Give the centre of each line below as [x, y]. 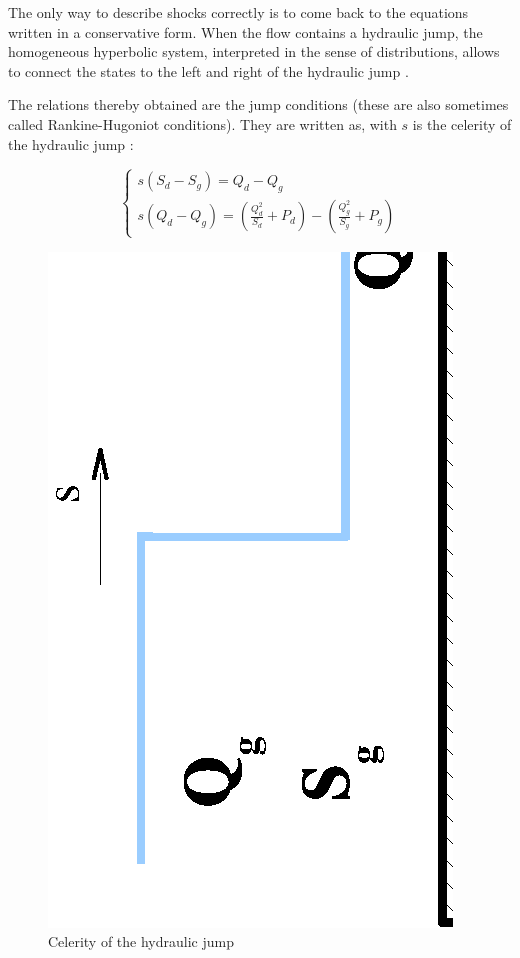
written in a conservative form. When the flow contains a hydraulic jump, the [245, 31]
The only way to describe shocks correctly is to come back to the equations [238, 12]
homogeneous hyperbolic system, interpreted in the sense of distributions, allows [254, 51]
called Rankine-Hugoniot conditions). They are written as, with [202, 123]
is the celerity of [462, 123]
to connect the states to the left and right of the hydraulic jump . [208, 70]
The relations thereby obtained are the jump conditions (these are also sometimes [258, 104]
